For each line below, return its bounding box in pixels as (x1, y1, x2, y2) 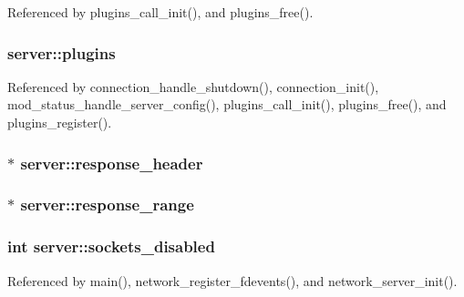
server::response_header (20, 151, 203, 174)
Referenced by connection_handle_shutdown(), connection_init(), (7, 77, 379, 96)
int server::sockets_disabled (7, 235, 215, 258)
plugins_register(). (7, 113, 112, 131)
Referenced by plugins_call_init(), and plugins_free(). (7, 3, 314, 21)
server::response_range (20, 193, 194, 216)
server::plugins (7, 41, 116, 64)
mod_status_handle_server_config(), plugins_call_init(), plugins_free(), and (7, 95, 447, 114)
